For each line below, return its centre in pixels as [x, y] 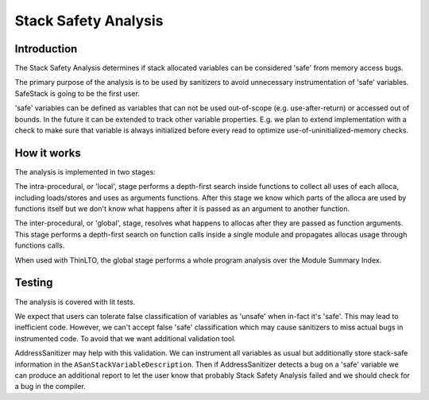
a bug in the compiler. [50, 387]
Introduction [46, 49]
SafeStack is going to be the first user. [77, 93]
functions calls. [40, 245]
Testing [34, 283]
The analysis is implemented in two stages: [85, 171]
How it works [48, 153]
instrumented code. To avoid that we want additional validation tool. [125, 338]
